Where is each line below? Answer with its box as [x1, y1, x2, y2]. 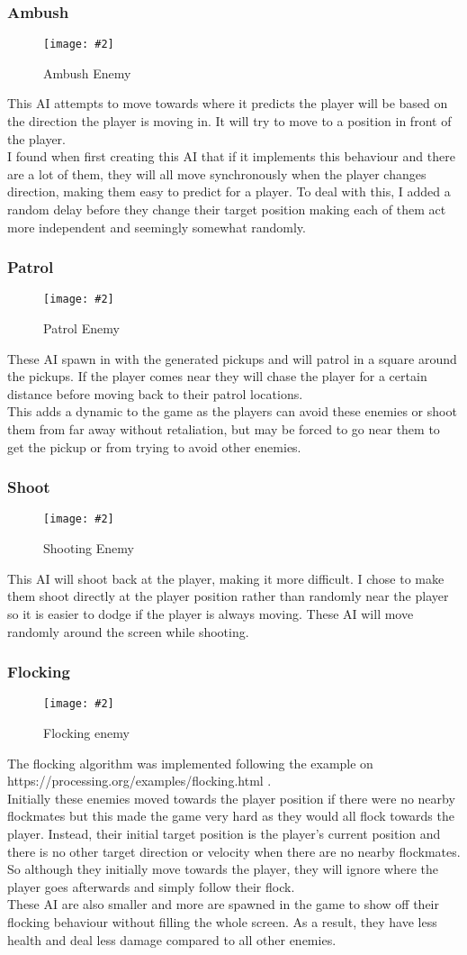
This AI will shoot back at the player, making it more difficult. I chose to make [7, 568, 445, 587]
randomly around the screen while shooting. [7, 622, 249, 641]
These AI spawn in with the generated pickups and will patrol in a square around [7, 349, 457, 368]
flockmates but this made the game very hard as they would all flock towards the [7, 806, 454, 825]
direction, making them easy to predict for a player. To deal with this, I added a [7, 182, 451, 201]
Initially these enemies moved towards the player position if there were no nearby [7, 788, 455, 807]
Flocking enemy [43, 723, 130, 741]
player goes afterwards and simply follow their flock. [7, 877, 295, 896]
